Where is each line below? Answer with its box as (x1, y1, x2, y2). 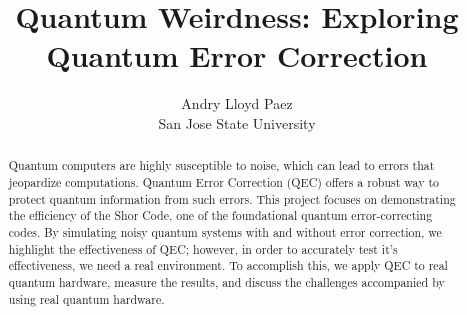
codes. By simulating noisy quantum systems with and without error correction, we (8, 223, 442, 240)
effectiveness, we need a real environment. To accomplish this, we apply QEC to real (8, 257, 448, 274)
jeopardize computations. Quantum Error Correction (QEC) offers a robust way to (8, 173, 439, 190)
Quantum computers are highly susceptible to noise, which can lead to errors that (8, 157, 435, 174)
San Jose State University (158, 112, 316, 133)
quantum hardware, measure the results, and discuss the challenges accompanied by (8, 273, 445, 290)
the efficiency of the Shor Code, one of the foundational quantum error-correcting (8, 207, 433, 224)
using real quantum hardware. (8, 290, 165, 307)
